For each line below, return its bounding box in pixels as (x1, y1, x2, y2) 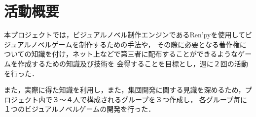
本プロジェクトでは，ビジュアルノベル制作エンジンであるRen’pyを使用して (4, 29, 246, 40)
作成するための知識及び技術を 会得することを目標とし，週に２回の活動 (17, 58, 248, 68)
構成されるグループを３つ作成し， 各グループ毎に (86, 94, 247, 104)
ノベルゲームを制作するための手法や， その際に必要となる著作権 (31, 39, 240, 49)
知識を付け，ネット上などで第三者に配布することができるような (31, 49, 238, 59)
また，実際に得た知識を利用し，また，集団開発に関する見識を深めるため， (4, 85, 245, 95)
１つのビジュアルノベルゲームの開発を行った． (4, 104, 155, 114)
